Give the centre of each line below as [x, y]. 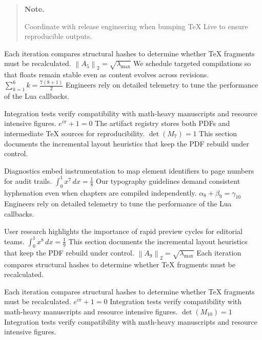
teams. [14, 241]
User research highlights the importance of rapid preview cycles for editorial [123, 231]
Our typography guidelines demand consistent [168, 180]
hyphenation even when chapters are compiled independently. [100, 192]
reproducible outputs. [58, 36]
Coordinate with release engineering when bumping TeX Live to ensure [136, 26]
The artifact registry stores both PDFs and [163, 123]
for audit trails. [28, 180]
